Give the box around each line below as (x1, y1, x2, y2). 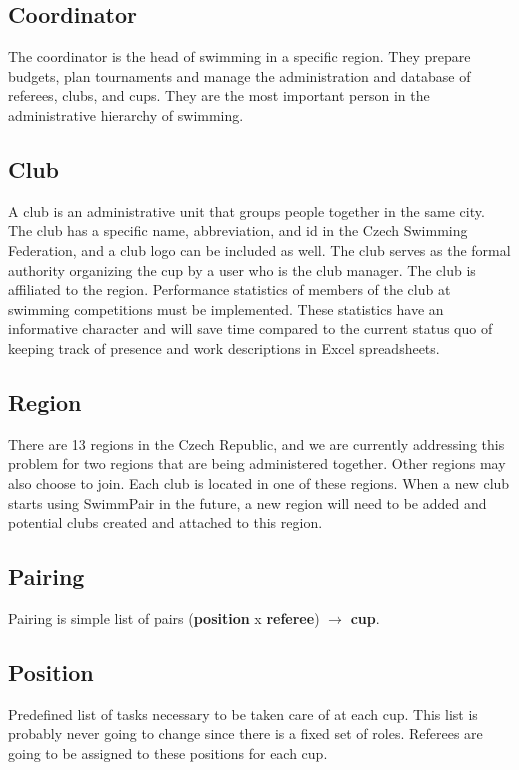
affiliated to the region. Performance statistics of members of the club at (8, 279, 451, 300)
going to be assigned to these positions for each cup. (8, 742, 328, 763)
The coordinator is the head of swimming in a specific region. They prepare (8, 46, 471, 67)
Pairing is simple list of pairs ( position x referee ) (8, 607, 320, 628)
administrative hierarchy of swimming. (8, 104, 244, 125)
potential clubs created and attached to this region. (8, 512, 323, 533)
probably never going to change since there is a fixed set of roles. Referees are (8, 723, 483, 744)
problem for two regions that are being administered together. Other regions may (8, 453, 506, 474)
